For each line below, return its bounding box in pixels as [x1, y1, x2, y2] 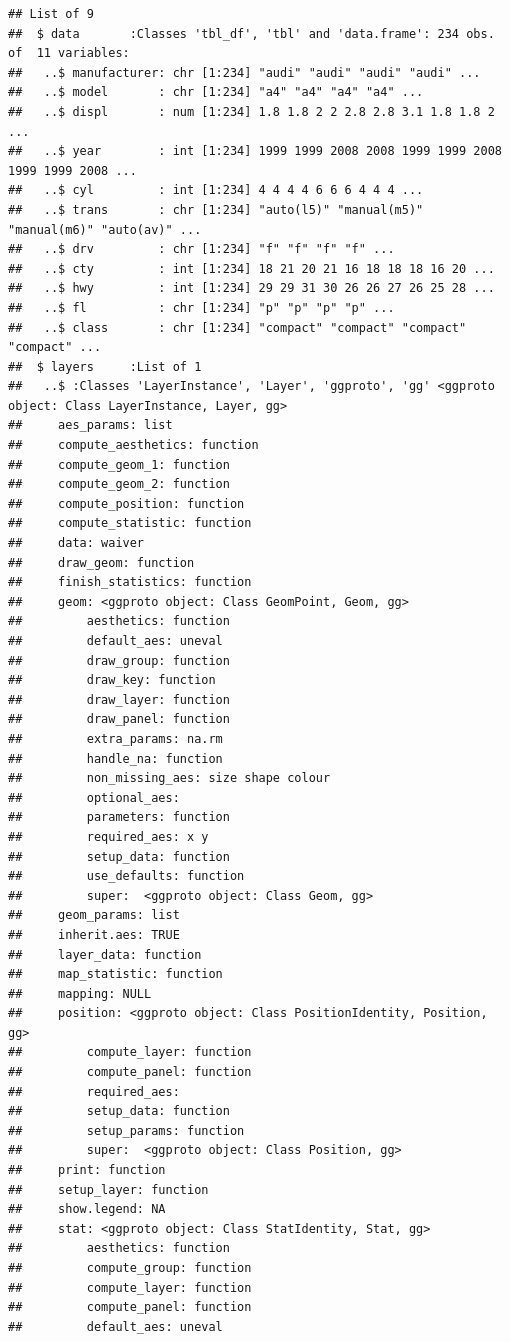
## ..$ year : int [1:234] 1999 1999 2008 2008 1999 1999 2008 [8, 144, 502, 159]
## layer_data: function [8, 947, 202, 962]
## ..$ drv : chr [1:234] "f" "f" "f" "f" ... [8, 242, 395, 257]
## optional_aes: [8, 790, 180, 805]
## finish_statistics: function [8, 575, 252, 590]
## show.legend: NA [8, 1202, 166, 1217]
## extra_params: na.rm [8, 731, 223, 746]
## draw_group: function [8, 653, 230, 668]
